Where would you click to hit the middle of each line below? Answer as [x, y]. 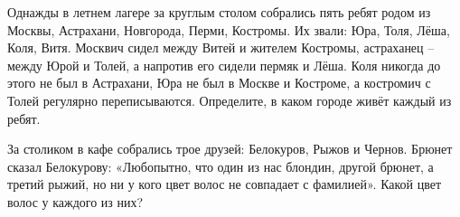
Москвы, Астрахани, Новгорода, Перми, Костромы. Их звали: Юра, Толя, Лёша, [229, 29]
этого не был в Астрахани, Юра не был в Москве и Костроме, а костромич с [219, 83]
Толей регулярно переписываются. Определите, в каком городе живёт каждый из [230, 100]
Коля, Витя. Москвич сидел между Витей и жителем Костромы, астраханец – [221, 47]
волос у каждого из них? [75, 201]
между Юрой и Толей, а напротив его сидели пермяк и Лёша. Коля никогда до [224, 65]
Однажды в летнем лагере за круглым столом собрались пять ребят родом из [219, 12]
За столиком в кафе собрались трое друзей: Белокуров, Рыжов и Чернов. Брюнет [230, 149]
